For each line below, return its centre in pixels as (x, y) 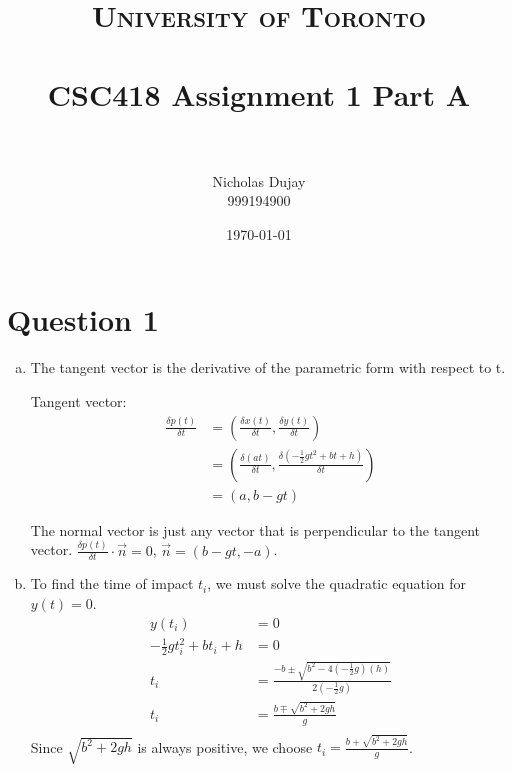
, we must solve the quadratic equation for (337, 583)
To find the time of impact (112, 583)
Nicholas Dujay (259, 180)
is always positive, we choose (225, 746)
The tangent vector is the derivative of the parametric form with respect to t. (268, 367)
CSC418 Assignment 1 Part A (259, 93)
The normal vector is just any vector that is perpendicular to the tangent (255, 529)
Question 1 (83, 319)
